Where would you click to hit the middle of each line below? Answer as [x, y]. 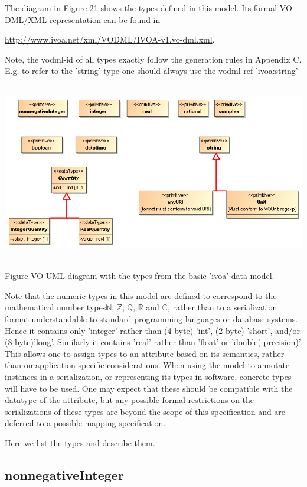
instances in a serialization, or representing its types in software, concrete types [148, 376]
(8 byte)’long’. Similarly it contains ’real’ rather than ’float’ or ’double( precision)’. [153, 342]
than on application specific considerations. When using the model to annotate [147, 365]
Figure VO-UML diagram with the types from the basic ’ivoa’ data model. [140, 276]
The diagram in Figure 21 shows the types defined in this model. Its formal [141, 8]
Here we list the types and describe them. [80, 442]
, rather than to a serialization [222, 307]
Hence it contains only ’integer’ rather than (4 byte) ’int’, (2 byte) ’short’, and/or [153, 330]
